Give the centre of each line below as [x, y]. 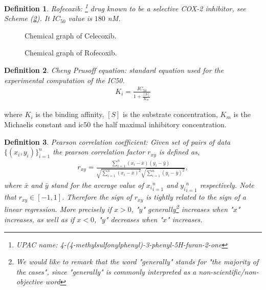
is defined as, [179, 152]
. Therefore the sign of [97, 197]
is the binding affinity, [70, 114]
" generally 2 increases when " [188, 208]
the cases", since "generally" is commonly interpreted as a [106, 271]
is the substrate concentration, [170, 114]
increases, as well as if [39, 219]
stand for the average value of [97, 185]
